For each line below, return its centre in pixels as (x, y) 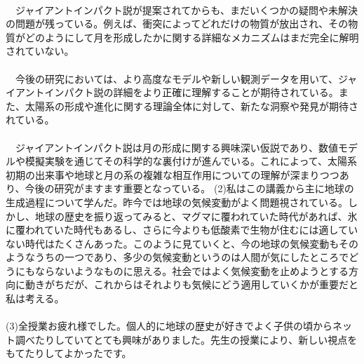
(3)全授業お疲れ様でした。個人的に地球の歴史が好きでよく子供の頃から (169, 326)
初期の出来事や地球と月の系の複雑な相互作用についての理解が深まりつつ (173, 174)
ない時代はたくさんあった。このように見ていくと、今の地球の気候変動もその (182, 243)
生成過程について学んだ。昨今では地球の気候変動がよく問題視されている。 (177, 202)
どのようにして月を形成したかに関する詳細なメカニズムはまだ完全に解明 (192, 37)
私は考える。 (35, 298)
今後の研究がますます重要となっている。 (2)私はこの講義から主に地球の (189, 188)
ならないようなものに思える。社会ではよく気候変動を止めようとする (191, 270)
